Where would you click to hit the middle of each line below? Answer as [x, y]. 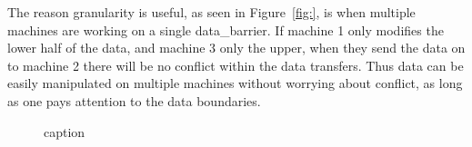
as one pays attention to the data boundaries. [134, 100]
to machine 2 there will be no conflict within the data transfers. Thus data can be [236, 65]
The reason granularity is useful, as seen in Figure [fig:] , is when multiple [211, 12]
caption [65, 131]
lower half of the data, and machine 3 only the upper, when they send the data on [236, 48]
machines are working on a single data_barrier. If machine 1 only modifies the [226, 29]
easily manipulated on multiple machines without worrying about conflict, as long [235, 83]
